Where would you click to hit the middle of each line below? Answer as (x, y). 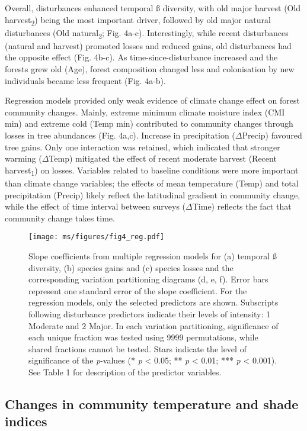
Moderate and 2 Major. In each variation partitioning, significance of (153, 325)
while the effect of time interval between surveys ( (95, 206)
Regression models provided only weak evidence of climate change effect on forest (152, 100)
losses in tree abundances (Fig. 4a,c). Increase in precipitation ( (120, 135)
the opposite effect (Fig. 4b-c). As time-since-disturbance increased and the (141, 57)
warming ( (23, 158)
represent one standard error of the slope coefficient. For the (138, 290)
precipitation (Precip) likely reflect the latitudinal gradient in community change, (153, 194)
